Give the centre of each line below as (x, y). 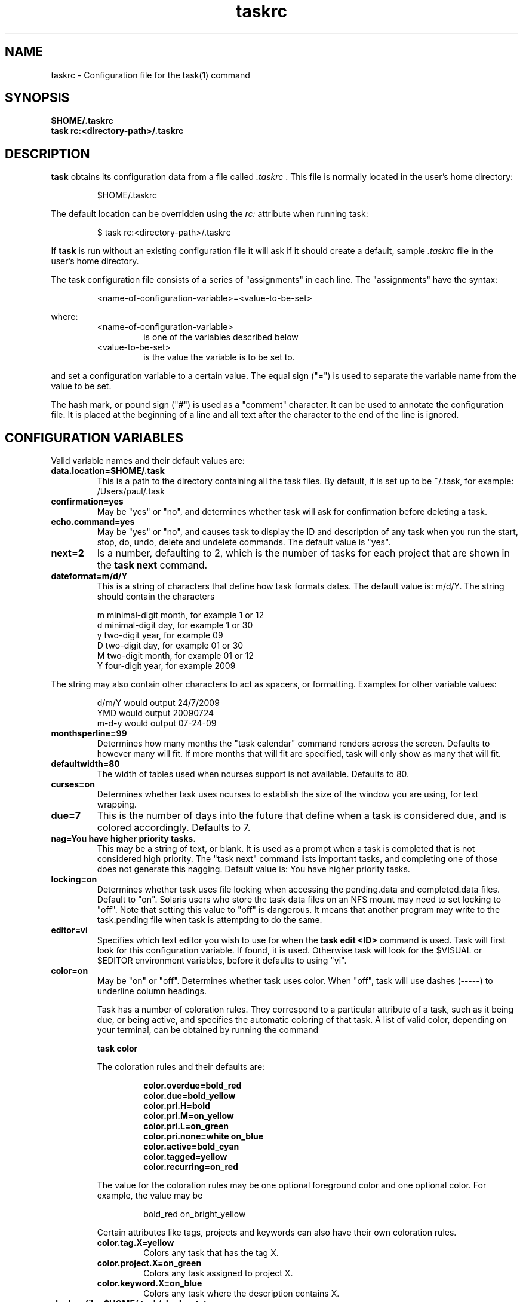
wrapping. (117, 805)
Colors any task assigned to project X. (218, 1273)
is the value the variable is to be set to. (219, 357)
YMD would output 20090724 (156, 713)
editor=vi (69, 930)
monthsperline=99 (89, 733)
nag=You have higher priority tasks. (123, 839)
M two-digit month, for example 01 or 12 (175, 656)
